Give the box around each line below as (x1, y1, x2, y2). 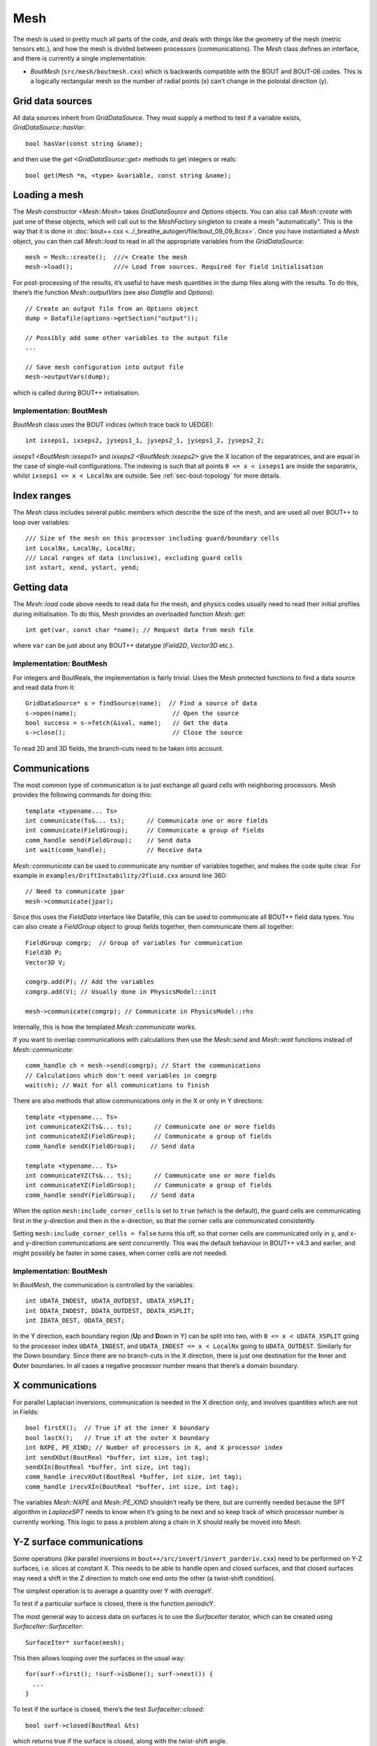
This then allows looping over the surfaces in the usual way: (13, 1654, 185, 1662)
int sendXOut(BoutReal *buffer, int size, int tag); (25, 1453, 209, 1461)
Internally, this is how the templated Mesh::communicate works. (13, 1022, 197, 1031)
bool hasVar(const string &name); (25, 140, 143, 147)
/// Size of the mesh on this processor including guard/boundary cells (25, 534, 279, 543)
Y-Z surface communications (13, 1536, 143, 1548)
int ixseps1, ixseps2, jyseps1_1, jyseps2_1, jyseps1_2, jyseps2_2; (25, 436, 265, 445)
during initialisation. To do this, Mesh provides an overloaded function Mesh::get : (13, 610, 246, 618)
